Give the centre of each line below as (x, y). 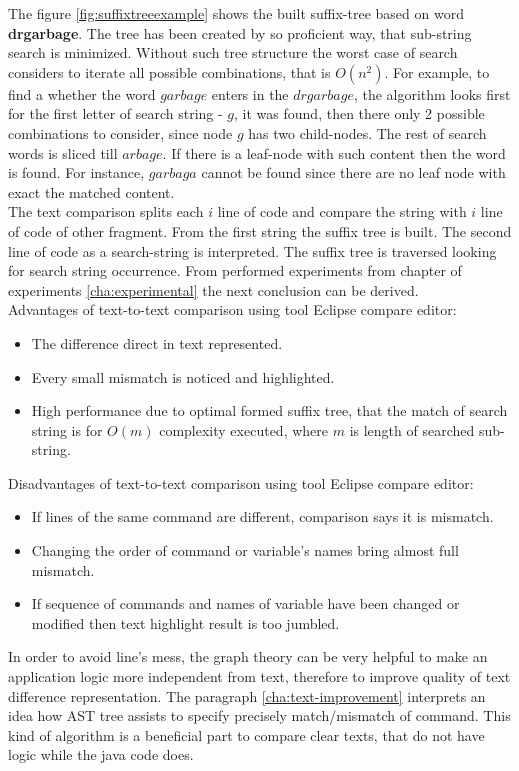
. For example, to (437, 71)
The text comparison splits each (106, 211)
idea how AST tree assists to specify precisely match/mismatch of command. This (259, 715)
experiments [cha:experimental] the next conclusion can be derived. (213, 289)
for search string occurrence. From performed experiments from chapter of (235, 270)
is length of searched (412, 429)
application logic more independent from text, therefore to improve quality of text (259, 676)
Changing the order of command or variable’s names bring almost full (245, 550)
